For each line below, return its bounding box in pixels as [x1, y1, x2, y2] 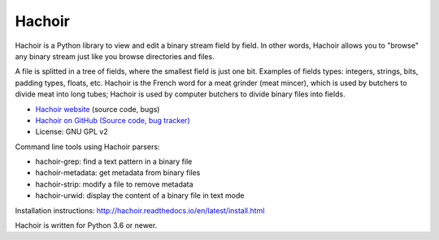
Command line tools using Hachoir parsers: [15, 142, 160, 152]
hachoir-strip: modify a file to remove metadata [35, 179, 194, 189]
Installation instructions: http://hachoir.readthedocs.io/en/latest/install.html [15, 205, 265, 215]
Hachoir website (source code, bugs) [35, 104, 160, 114]
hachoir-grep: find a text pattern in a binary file [35, 156, 193, 166]
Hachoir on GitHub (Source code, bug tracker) [35, 115, 190, 125]
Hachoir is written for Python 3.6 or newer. [15, 221, 158, 230]
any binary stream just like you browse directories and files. [15, 51, 215, 61]
